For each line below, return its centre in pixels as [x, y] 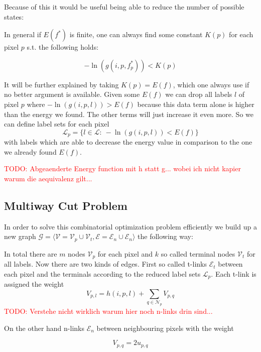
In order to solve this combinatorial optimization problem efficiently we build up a [130, 226]
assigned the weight [34, 284]
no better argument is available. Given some [72, 94]
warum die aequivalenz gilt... [48, 178]
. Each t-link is [234, 273]
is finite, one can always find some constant [136, 34]
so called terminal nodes [198, 253]
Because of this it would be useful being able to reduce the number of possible [124, 7]
